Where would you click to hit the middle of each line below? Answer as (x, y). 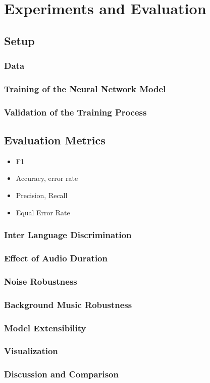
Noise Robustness (41, 281)
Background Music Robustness (68, 304)
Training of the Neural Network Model (85, 88)
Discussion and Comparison (61, 374)
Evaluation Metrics (55, 140)
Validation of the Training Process (75, 112)
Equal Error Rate (43, 212)
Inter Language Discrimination (68, 235)
